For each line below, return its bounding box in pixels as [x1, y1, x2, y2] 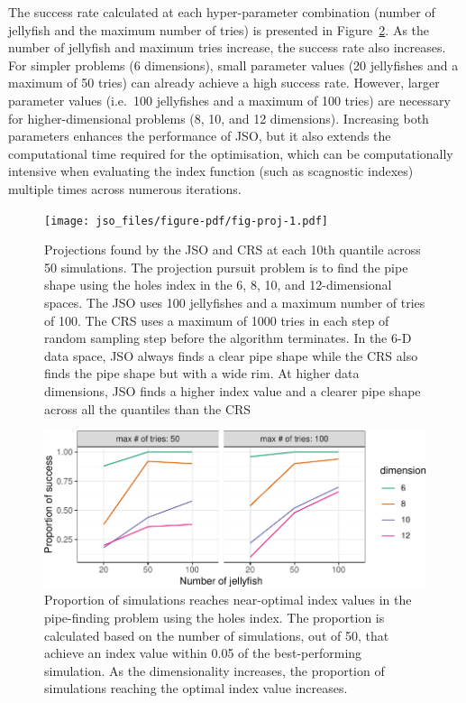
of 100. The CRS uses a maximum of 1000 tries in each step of [44, 310, 389, 329]
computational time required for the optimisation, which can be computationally [8, 143, 453, 162]
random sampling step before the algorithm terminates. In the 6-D [44, 328, 412, 347]
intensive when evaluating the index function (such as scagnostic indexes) [8, 162, 414, 180]
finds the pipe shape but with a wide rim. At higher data [44, 364, 360, 383]
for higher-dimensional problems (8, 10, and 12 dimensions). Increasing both [8, 108, 429, 127]
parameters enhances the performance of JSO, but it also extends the [8, 126, 391, 145]
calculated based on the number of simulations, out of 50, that [44, 625, 389, 644]
